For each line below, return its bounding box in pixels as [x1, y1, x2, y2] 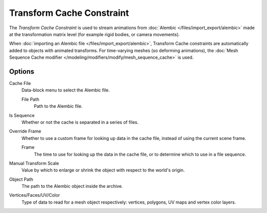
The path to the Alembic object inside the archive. [21, 183, 123, 189]
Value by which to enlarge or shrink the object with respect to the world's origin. [21, 167, 185, 173]
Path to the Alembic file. [34, 103, 83, 109]
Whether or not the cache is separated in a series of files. [21, 119, 138, 125]
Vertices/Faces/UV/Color [9, 192, 60, 198]
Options [9, 67, 35, 76]
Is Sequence [9, 112, 35, 118]
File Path [21, 96, 40, 102]
